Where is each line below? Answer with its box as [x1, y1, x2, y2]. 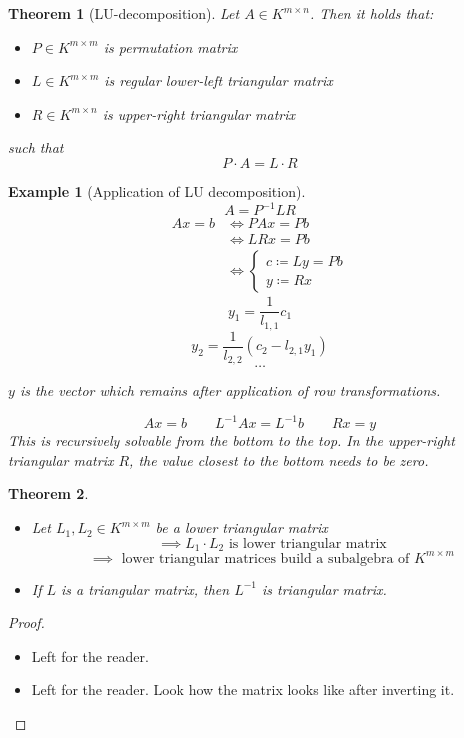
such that [8, 137, 64, 158]
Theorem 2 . [8, 483, 89, 504]
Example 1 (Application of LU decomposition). [8, 180, 306, 201]
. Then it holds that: [309, 3, 434, 23]
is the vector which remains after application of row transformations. [19, 380, 441, 401]
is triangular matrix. [262, 578, 387, 599]
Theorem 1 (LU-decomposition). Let [8, 3, 240, 23]
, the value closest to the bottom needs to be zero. [129, 449, 429, 470]
